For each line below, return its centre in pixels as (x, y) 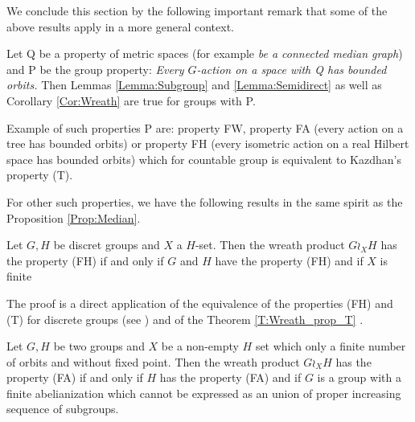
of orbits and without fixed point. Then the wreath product (153, 361)
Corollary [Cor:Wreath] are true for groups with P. (131, 100)
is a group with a (359, 377)
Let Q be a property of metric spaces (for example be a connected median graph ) (205, 53)
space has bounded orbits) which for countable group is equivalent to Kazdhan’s (204, 159)
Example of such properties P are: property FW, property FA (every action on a (205, 127)
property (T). (40, 175)
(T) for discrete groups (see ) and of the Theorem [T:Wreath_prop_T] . (185, 319)
